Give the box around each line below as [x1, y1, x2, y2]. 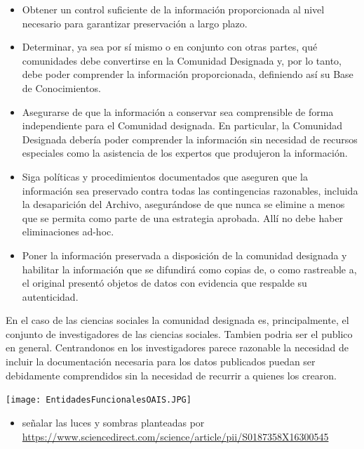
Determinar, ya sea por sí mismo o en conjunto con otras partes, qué [22, 39, 318, 54]
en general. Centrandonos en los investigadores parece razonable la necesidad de [6, 340, 349, 355]
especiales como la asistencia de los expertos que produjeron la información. [22, 145, 348, 160]
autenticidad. [22, 289, 79, 304]
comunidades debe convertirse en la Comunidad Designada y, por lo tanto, [22, 53, 342, 67]
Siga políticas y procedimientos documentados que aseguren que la [22, 169, 308, 183]
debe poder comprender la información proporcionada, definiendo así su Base [22, 67, 353, 82]
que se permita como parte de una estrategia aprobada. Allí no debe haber [22, 210, 344, 225]
